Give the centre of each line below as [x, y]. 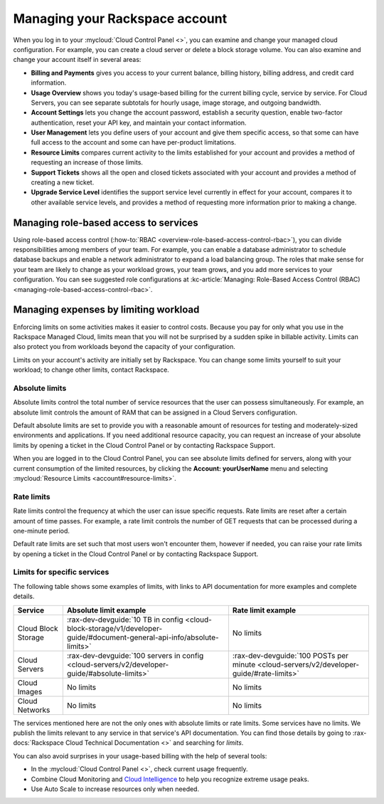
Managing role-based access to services [106, 223]
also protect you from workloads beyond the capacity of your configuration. [124, 347]
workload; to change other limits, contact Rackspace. [91, 370]
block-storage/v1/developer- [114, 628]
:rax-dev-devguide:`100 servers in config [135, 655]
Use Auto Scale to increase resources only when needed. [115, 789]
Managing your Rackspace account [120, 19]
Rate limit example [264, 610]
